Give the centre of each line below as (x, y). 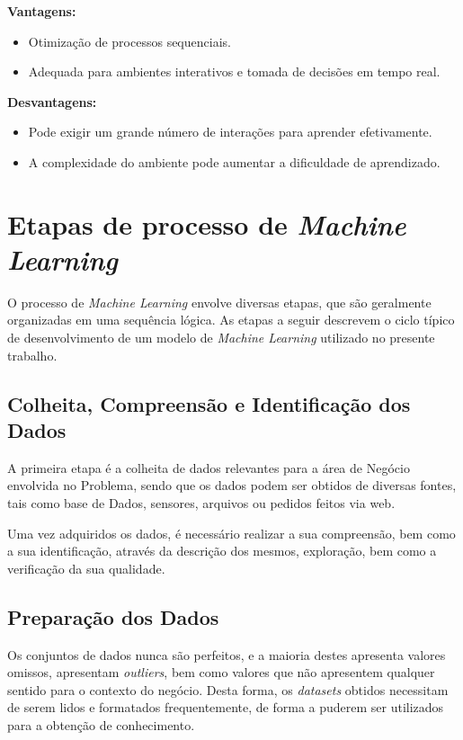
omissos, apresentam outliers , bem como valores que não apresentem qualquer (221, 672)
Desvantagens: (52, 101)
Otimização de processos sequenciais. (129, 41)
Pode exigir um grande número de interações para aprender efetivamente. (230, 132)
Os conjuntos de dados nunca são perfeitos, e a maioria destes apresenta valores (227, 654)
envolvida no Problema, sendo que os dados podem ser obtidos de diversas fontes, (232, 485)
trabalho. (32, 355)
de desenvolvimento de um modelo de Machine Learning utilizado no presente (221, 338)
